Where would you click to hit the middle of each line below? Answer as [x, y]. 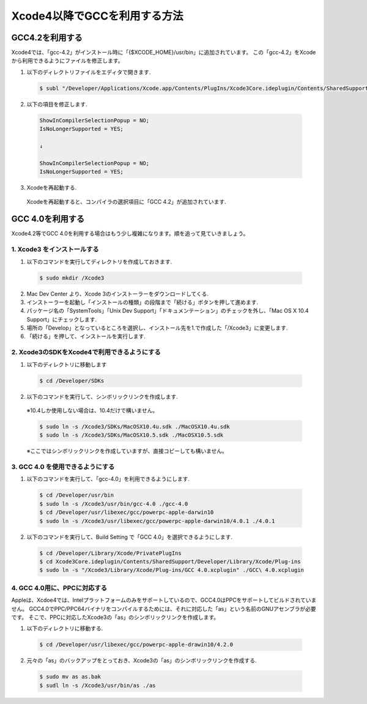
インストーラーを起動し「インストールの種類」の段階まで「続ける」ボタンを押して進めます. [143, 302]
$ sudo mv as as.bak [70, 677]
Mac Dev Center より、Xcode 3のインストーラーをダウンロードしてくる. [118, 294]
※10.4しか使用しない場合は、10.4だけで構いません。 [92, 410]
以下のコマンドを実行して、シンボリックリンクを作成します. [102, 396]
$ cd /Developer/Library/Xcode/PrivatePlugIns [110, 553]
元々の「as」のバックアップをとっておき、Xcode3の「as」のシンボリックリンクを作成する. [142, 661]
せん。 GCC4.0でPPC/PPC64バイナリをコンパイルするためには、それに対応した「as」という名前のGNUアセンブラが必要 [164, 609]
